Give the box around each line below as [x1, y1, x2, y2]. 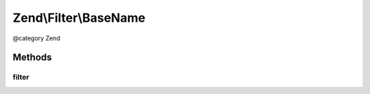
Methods [12, 52, 52, 63]
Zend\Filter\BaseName [12, 10, 146, 25]
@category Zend [12, 34, 61, 42]
